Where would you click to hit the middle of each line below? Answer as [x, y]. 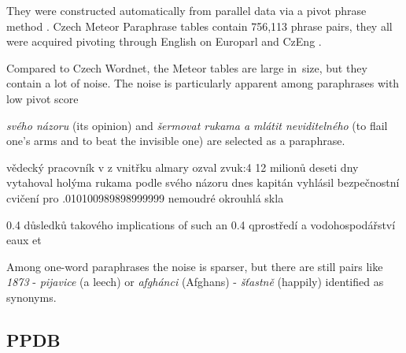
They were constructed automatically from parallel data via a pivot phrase [186, 10]
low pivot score [42, 98]
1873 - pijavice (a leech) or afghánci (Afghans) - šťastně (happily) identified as [195, 282]
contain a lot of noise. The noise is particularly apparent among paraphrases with [203, 83]
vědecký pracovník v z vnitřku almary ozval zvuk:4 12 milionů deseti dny [183, 167]
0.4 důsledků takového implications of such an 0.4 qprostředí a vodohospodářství [201, 224]
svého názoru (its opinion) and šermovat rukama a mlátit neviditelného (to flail [197, 125]
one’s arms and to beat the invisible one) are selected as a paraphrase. [176, 141]
